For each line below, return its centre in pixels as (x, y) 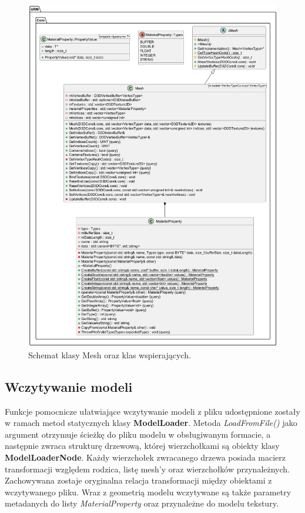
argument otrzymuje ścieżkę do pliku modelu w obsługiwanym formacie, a (138, 434)
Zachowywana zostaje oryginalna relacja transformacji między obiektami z (138, 480)
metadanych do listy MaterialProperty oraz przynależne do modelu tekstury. (142, 503)
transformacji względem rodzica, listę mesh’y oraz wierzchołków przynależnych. (148, 469)
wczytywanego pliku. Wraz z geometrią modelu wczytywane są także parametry (148, 492)
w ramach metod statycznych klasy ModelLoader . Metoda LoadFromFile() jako (151, 423)
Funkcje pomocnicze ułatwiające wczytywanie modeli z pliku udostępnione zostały (152, 411)
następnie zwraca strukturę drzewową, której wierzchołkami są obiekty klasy (142, 446)
